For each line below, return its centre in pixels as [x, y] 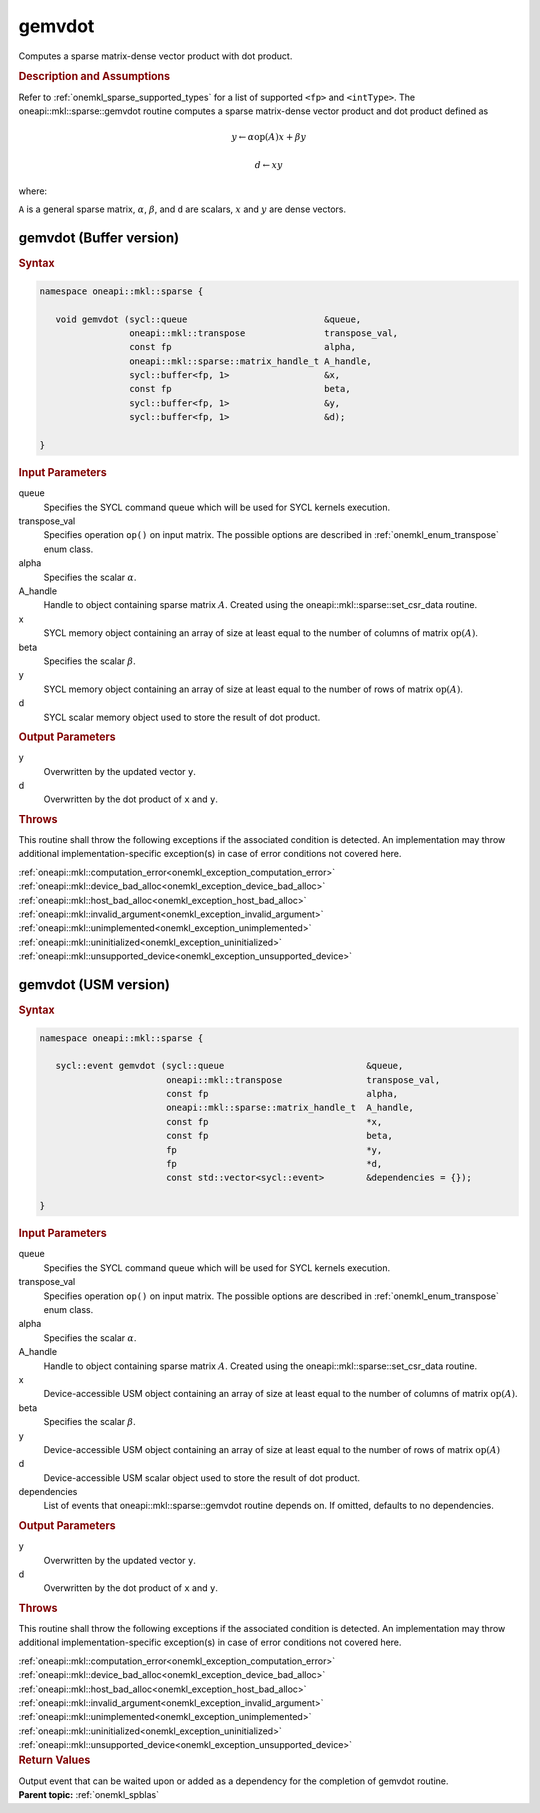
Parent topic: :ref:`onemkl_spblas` [89, 1795]
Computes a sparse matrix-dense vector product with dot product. [155, 56]
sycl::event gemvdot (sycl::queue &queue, [229, 1066]
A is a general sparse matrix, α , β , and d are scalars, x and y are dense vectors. [182, 209]
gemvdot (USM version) [94, 984]
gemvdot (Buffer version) [99, 238]
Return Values [54, 1760]
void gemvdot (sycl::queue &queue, [208, 319]
